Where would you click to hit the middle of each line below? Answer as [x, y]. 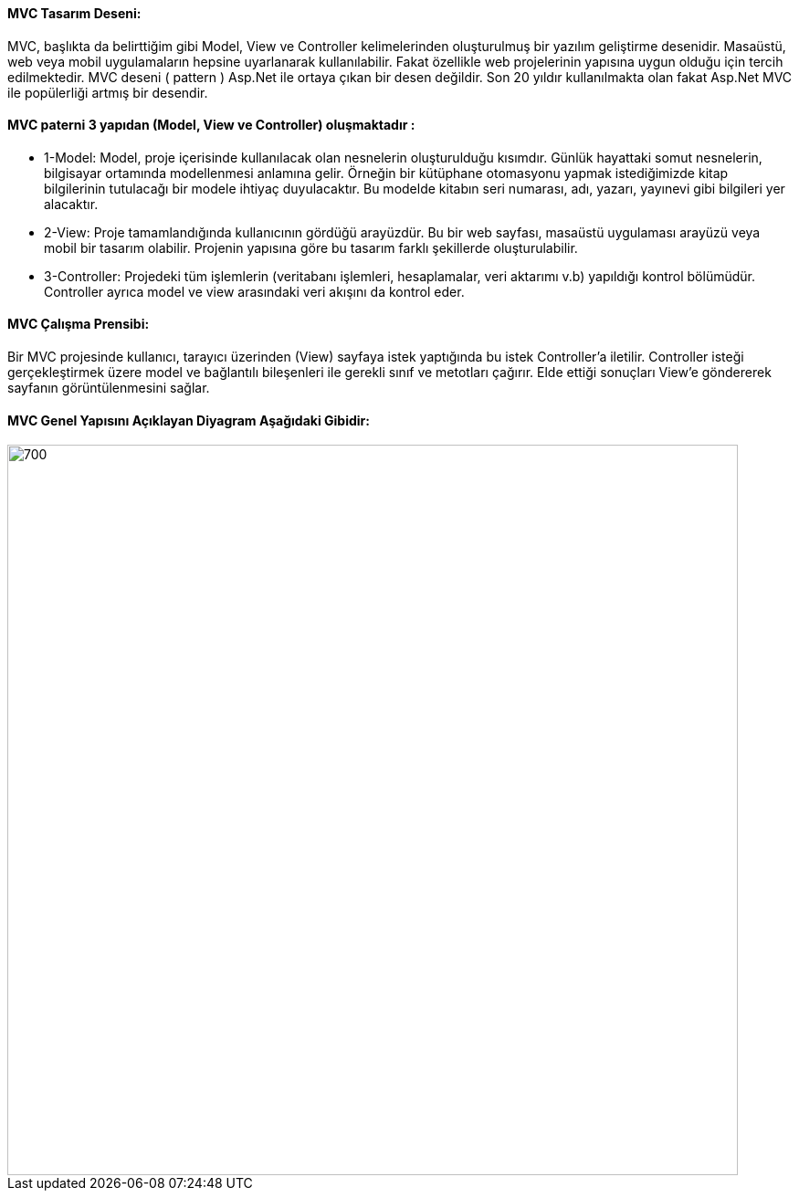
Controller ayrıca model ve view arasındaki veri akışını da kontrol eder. [254, 291]
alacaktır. [71, 204]
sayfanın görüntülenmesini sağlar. [109, 388]
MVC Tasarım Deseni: [74, 13]
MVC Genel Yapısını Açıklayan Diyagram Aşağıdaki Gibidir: [189, 420]
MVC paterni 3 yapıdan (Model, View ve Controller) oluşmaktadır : [211, 125]
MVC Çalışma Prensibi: [79, 324]
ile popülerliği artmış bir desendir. [108, 92]
